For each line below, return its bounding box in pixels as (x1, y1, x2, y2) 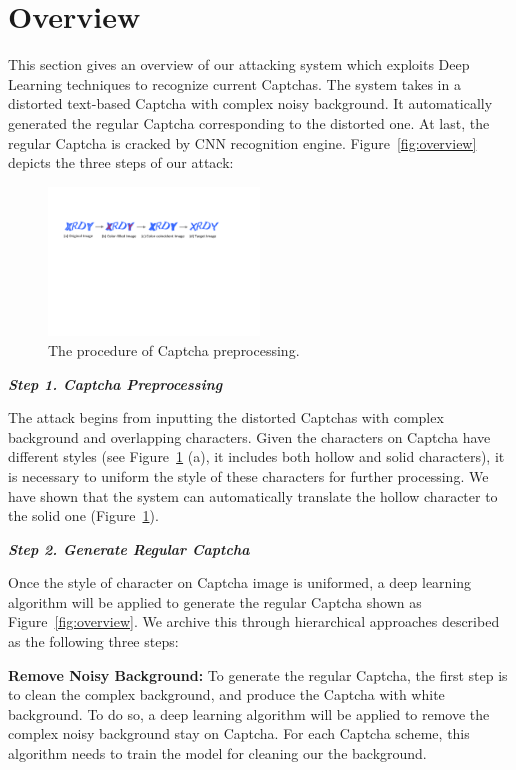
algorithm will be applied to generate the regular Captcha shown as (8, 591, 422, 612)
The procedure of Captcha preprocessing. (48, 339, 300, 360)
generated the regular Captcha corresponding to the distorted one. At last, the (8, 112, 490, 133)
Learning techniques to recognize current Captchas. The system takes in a (8, 73, 461, 94)
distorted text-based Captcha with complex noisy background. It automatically (8, 93, 493, 114)
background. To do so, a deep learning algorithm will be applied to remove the (8, 703, 490, 724)
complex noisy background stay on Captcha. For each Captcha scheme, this (8, 723, 470, 744)
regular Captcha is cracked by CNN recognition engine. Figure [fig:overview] (8, 132, 477, 153)
